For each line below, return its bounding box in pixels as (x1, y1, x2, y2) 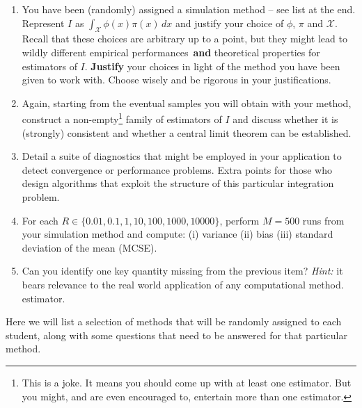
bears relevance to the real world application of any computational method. (22, 277, 344, 291)
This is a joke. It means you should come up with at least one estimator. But (22, 375, 352, 389)
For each (22, 213, 58, 227)
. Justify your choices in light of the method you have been (84, 58, 340, 73)
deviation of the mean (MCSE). (22, 240, 157, 254)
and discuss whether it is (233, 112, 338, 127)
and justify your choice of (175, 15, 284, 30)
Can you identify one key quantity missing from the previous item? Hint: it (22, 263, 343, 278)
